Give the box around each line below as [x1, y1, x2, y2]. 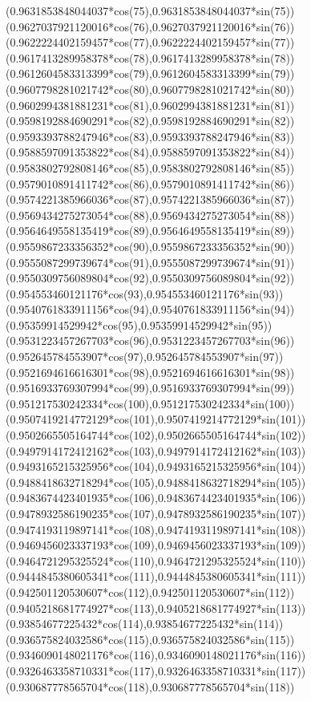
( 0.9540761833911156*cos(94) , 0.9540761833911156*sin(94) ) [6, 301, 295, 318]
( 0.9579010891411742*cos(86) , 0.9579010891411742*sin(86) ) [6, 175, 295, 192]
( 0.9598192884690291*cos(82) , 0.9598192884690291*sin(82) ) [6, 112, 295, 129]
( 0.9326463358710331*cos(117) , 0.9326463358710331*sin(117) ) [6, 662, 306, 679]
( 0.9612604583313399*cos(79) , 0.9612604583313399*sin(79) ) [6, 65, 295, 82]
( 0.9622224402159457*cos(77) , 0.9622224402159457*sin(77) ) [6, 34, 295, 51]
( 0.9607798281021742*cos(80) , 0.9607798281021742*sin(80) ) [6, 80, 295, 97]
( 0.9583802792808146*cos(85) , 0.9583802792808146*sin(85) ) [6, 159, 295, 176]
